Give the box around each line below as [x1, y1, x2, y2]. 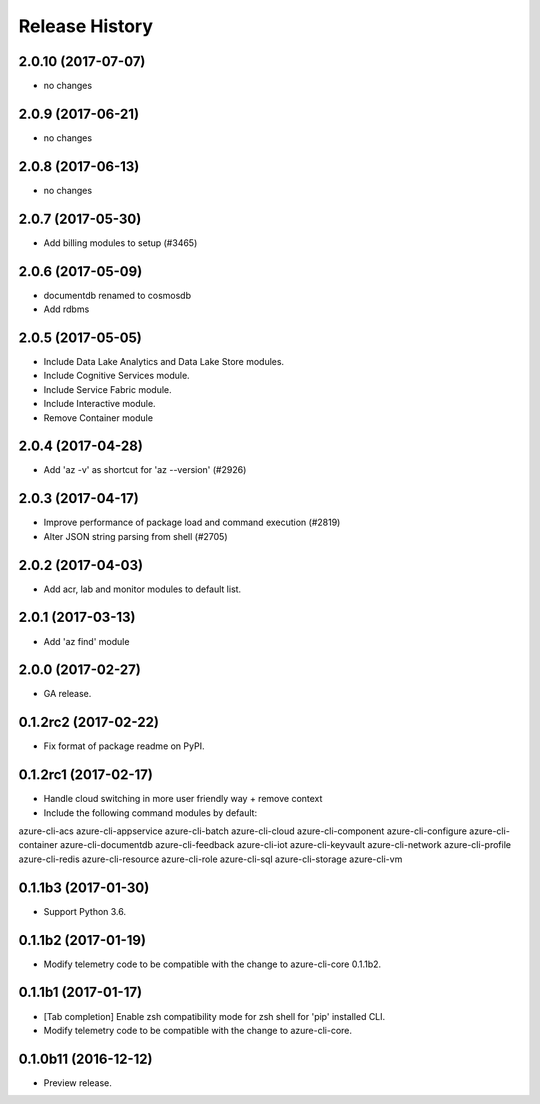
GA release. [43, 688, 92, 700]
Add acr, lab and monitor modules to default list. [43, 583, 242, 595]
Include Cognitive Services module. [43, 370, 190, 382]
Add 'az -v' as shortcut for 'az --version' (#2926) [43, 464, 247, 476]
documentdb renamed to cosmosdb [43, 289, 192, 301]
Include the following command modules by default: [43, 806, 258, 819]
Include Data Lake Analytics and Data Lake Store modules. [43, 355, 285, 367]
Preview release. [43, 1076, 112, 1089]
